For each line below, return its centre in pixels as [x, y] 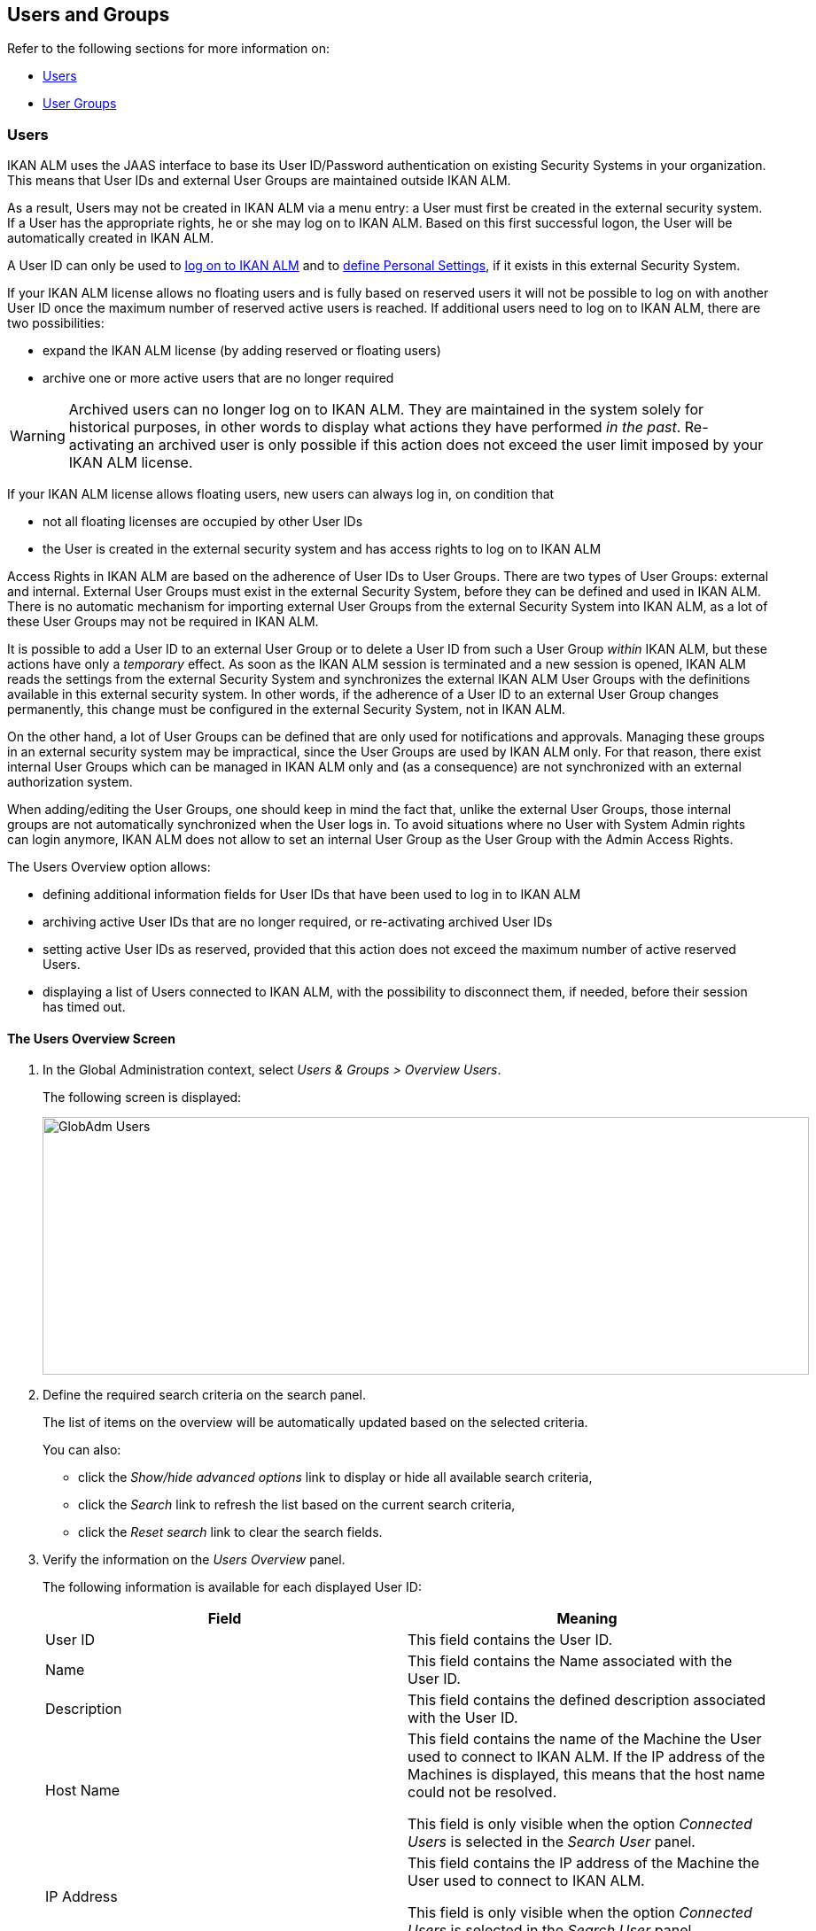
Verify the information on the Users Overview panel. [194, 1560]
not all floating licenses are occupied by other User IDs [203, 522]
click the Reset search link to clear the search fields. [230, 1532]
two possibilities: [56, 323]
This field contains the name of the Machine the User [585, 1739]
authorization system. [70, 782]
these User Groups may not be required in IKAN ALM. [163, 622]
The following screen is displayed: [142, 1097]
